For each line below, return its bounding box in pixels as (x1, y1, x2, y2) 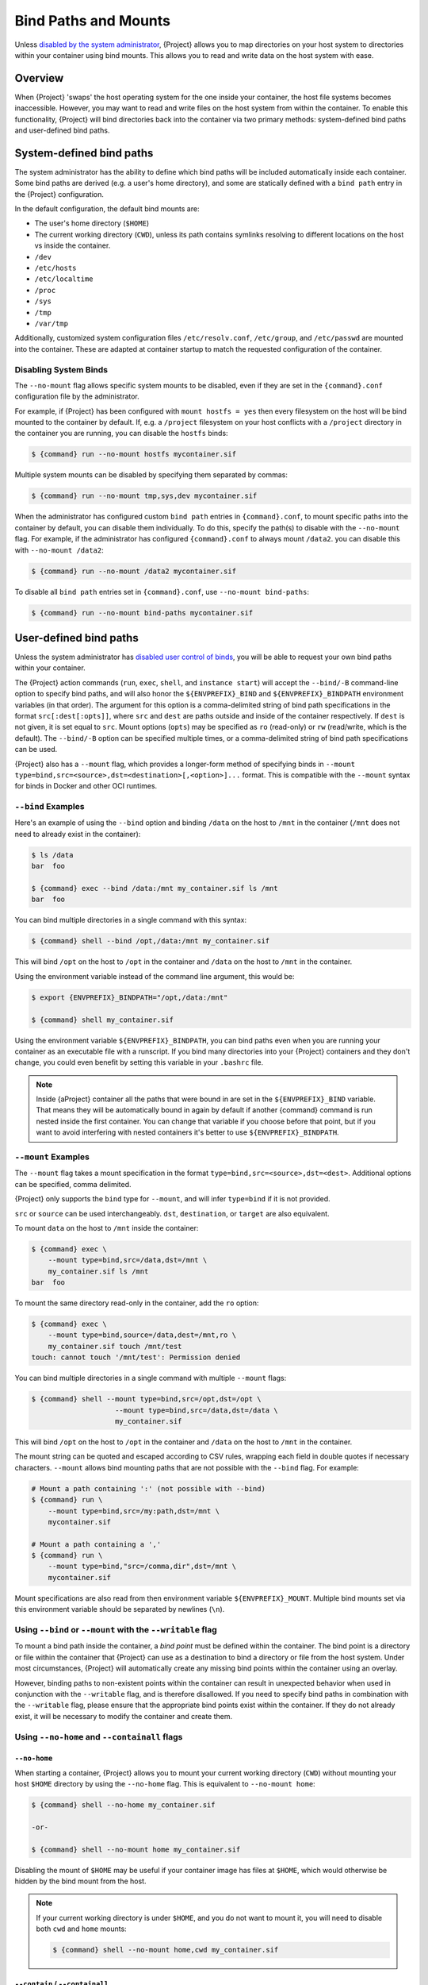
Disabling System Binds (14, 364, 109, 375)
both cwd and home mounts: (36, 1924, 127, 1933)
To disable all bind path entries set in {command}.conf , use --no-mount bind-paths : (14, 587, 309, 596)
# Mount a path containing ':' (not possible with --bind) (31, 1484, 266, 1493)
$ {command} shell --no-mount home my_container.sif (31, 1844, 241, 1854)
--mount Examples (14, 1151, 90, 1162)
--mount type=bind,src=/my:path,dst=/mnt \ (48, 1506, 220, 1516)
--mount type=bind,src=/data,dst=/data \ (115, 1405, 278, 1415)
